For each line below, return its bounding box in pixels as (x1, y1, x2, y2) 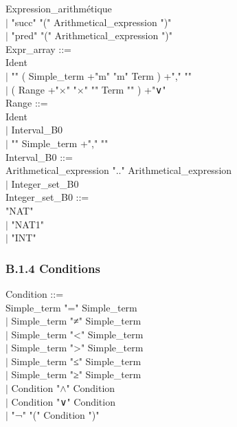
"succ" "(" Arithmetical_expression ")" (11, 14, 172, 29)
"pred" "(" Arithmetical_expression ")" (11, 28, 172, 43)
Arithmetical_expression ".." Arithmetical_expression (5, 163, 232, 177)
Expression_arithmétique (5, 1, 112, 15)
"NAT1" (11, 217, 44, 231)
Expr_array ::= (5, 41, 72, 56)
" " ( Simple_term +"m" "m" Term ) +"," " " (11, 68, 192, 83)
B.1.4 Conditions (5, 259, 100, 276)
